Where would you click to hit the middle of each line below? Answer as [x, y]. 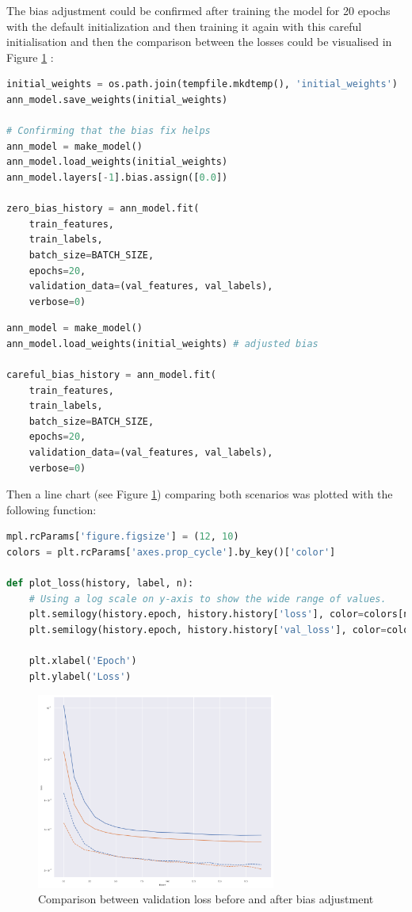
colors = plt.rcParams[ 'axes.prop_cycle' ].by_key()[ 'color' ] [171, 552]
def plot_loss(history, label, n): [100, 584]
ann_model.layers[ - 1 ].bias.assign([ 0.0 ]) [117, 177]
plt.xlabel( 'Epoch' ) [83, 661]
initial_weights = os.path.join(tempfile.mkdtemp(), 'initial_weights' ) [202, 84]
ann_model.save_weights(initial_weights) [117, 99]
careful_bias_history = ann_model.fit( [111, 375]
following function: [51, 509]
